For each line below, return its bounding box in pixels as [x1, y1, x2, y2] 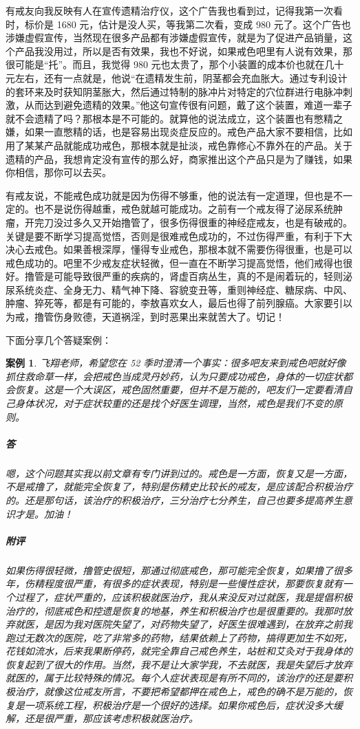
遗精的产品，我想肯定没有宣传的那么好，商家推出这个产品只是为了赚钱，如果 [6, 151, 352, 166]
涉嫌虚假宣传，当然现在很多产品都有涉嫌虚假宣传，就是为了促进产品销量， [6, 30, 343, 45]
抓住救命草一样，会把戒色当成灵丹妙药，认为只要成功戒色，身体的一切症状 [6, 369, 343, 383]
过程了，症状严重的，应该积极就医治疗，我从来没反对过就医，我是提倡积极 [14, 589, 352, 604]
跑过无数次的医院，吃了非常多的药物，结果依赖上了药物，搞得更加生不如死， [6, 630, 352, 644]
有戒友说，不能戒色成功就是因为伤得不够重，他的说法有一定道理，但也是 [6, 188, 333, 202]
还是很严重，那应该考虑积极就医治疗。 [24, 711, 198, 726]
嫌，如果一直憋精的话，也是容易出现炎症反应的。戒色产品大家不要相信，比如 [6, 124, 352, 139]
